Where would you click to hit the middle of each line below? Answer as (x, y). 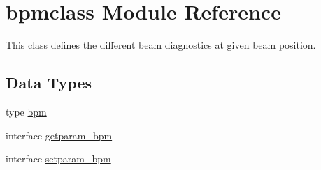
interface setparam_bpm (58, 159)
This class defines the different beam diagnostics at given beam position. (161, 45)
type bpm (26, 111)
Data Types (49, 83)
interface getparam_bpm (59, 135)
